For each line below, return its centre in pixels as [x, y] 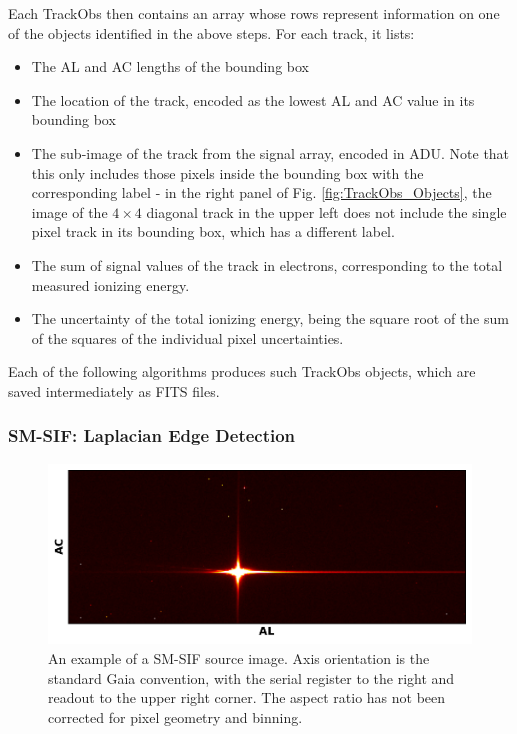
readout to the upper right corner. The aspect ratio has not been [247, 697]
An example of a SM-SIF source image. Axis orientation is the [239, 657]
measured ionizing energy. [110, 284]
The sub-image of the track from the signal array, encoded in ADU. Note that [270, 152]
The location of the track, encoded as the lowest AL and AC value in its [253, 99]
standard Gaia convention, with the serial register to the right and [251, 677]
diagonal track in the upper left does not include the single [326, 211]
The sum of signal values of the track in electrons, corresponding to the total [267, 264]
